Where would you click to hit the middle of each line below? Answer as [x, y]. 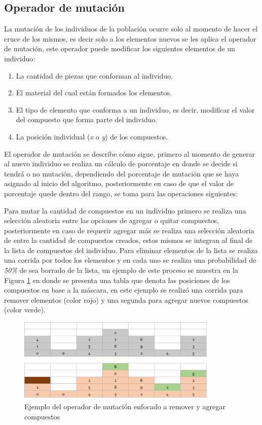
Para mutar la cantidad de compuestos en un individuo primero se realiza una [125, 210]
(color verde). [25, 310]
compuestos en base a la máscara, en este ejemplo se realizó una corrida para [124, 290]
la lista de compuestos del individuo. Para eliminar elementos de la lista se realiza [131, 250]
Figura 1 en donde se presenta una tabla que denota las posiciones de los [117, 280]
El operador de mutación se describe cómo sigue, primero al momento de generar [130, 153]
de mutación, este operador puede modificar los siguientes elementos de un [120, 48]
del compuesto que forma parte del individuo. [87, 119]
